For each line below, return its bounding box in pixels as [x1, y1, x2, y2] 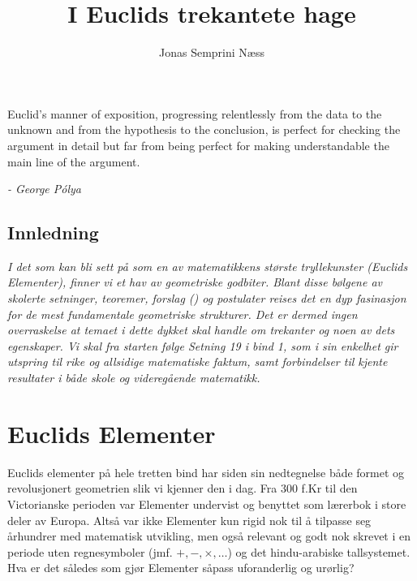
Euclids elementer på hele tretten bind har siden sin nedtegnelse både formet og [7, 463, 405, 480]
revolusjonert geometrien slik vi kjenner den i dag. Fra [7, 480, 277, 497]
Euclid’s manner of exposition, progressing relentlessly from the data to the [7, 105, 382, 122]
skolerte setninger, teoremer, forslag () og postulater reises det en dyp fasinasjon [7, 290, 406, 307]
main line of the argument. [7, 153, 140, 170]
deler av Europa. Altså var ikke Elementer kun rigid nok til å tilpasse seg [7, 511, 372, 528]
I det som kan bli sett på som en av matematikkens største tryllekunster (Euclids [7, 257, 408, 274]
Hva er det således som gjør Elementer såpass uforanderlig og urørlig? [7, 559, 355, 576]
